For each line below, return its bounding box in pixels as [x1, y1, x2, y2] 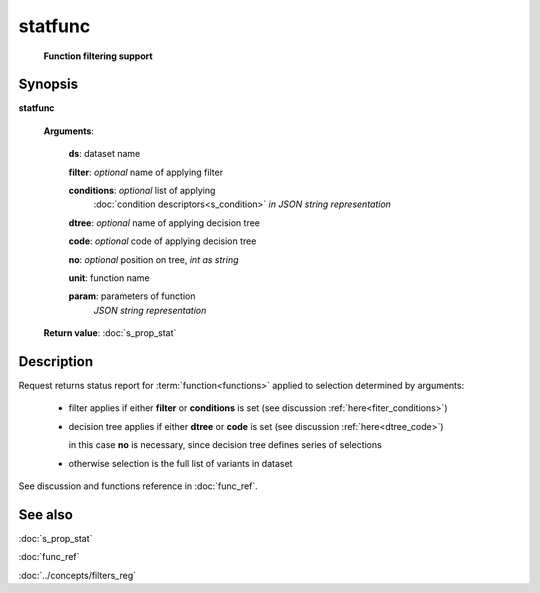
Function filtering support [43, 50, 154, 62]
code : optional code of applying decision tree [68, 235, 257, 247]
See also [18, 506, 74, 523]
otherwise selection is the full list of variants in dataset [68, 457, 293, 469]
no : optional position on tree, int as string [68, 253, 239, 265]
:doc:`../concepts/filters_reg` [18, 569, 137, 581]
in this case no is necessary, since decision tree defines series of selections [68, 439, 382, 451]
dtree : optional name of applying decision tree [68, 216, 260, 229]
